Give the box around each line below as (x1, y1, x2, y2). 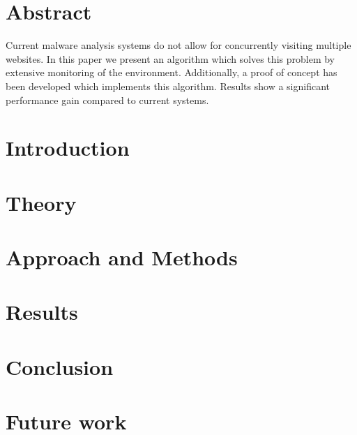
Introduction (6, 133, 130, 162)
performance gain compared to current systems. (6, 92, 209, 107)
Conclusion (6, 352, 114, 381)
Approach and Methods (6, 243, 238, 272)
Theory (6, 188, 77, 216)
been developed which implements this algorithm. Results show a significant (6, 78, 331, 93)
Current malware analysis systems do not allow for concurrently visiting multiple (6, 38, 351, 52)
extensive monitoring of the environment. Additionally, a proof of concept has (6, 65, 337, 80)
